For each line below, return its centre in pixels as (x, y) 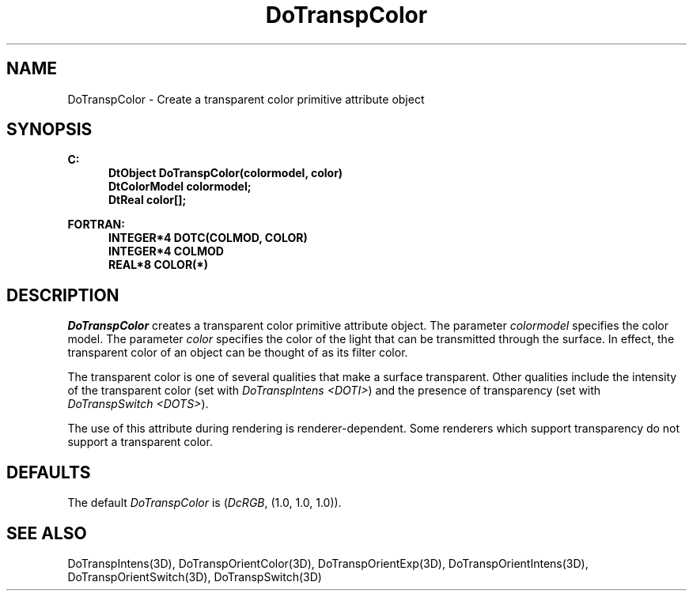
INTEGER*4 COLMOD (166, 251)
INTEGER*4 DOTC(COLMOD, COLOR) (208, 238)
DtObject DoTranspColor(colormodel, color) (226, 173)
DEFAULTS (49, 472)
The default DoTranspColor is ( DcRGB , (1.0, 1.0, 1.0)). (204, 503)
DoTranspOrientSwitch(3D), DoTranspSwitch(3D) (195, 576)
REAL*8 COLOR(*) (159, 265)
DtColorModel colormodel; (180, 187)
